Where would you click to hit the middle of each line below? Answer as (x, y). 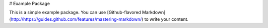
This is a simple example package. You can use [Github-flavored (75, 13)
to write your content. (166, 19)
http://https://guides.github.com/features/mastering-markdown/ (76, 19)
